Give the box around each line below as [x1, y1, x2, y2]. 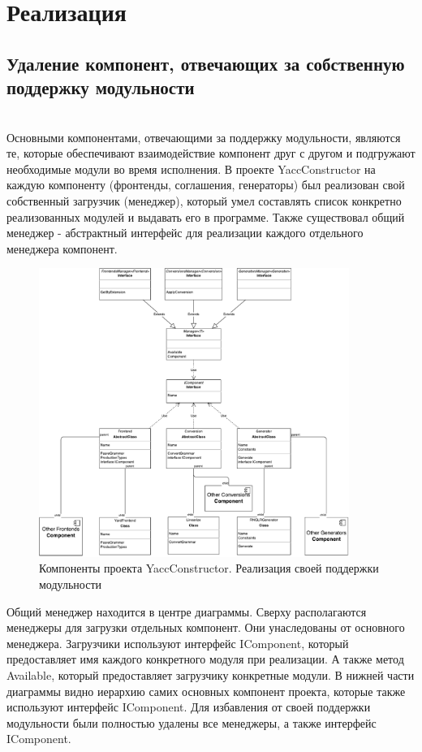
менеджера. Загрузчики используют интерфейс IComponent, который [6, 634, 349, 651]
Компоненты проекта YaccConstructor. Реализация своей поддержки [39, 560, 379, 577]
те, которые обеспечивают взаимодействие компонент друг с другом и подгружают [6, 145, 416, 162]
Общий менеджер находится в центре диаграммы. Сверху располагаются [6, 603, 367, 620]
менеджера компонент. [6, 240, 118, 257]
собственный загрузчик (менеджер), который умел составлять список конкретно [6, 192, 402, 209]
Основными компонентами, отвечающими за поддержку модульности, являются [6, 128, 401, 145]
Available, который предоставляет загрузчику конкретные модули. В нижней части [6, 666, 415, 683]
